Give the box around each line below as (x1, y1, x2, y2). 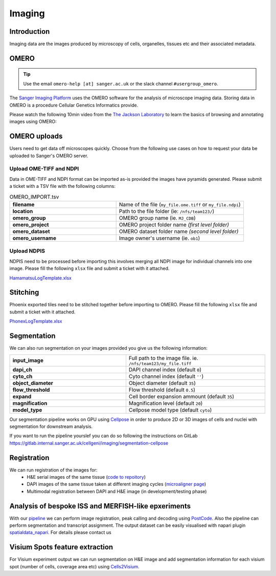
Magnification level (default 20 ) (128, 399, 203, 407)
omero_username (12, 234, 56, 242)
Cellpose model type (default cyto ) (128, 406, 212, 413)
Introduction (9, 27, 50, 36)
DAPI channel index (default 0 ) (128, 366, 202, 373)
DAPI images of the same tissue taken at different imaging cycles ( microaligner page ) (27, 481, 206, 487)
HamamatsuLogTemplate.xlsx (9, 274, 72, 281)
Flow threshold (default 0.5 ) (128, 386, 196, 393)
